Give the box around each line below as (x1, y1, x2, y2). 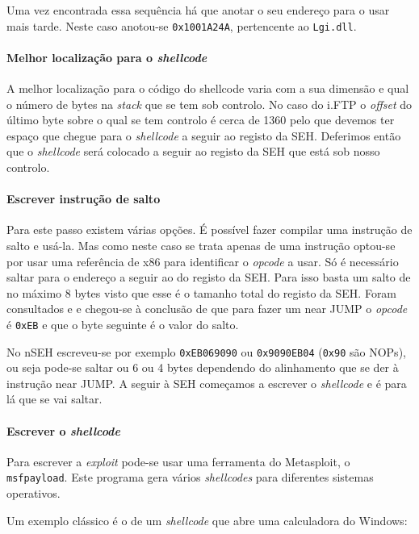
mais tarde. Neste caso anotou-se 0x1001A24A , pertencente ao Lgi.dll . (6, 17, 357, 34)
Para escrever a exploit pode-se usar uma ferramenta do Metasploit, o (6, 453, 350, 469)
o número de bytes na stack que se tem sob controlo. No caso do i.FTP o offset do (6, 95, 412, 112)
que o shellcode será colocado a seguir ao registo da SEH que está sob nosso (6, 143, 380, 160)
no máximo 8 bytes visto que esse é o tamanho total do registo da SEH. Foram (6, 284, 397, 301)
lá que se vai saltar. (6, 390, 103, 407)
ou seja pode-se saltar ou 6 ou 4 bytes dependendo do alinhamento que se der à (6, 359, 399, 376)
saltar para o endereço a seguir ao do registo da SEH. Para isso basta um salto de (6, 269, 411, 286)
